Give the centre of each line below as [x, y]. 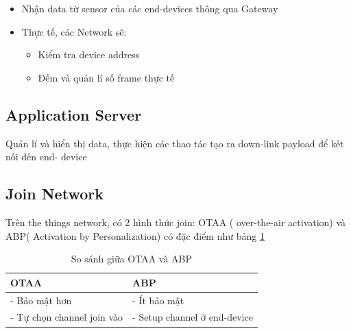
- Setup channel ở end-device [193, 317]
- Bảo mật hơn [41, 300]
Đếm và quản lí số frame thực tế [106, 77]
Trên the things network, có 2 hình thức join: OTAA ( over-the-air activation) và [176, 222]
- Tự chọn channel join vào [67, 317]
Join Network [55, 194]
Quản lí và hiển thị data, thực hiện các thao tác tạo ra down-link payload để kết [175, 143]
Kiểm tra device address [89, 54]
